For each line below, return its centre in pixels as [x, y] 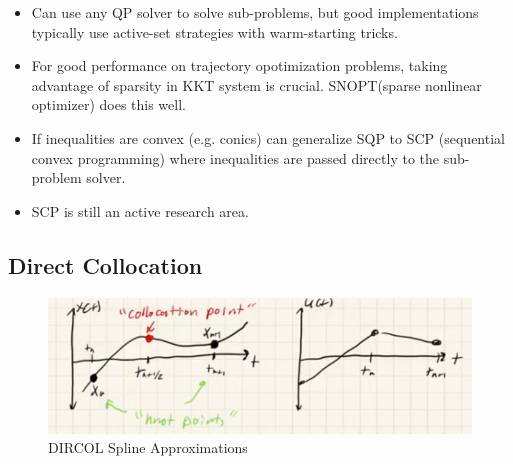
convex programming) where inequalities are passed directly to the [235, 157]
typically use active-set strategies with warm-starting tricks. [214, 31]
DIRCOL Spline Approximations [148, 447]
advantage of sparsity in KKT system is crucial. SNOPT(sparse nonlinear [256, 84]
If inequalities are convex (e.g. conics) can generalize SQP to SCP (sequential [268, 137]
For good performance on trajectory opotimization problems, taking [239, 65]
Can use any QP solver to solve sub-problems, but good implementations [255, 12]
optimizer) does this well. [108, 104]
